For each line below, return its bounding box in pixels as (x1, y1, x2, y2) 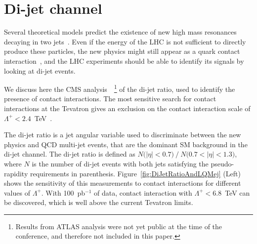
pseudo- (211, 158, 234, 168)
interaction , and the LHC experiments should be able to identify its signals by (4, 55, 244, 66)
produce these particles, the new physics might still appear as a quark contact (4, 46, 240, 56)
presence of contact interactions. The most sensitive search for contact (4, 93, 216, 104)
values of (4, 187, 30, 198)
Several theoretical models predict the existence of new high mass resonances (4, 27, 237, 37)
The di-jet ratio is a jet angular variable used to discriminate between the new (4, 129, 241, 140)
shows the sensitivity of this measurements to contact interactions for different (4, 178, 241, 188)
